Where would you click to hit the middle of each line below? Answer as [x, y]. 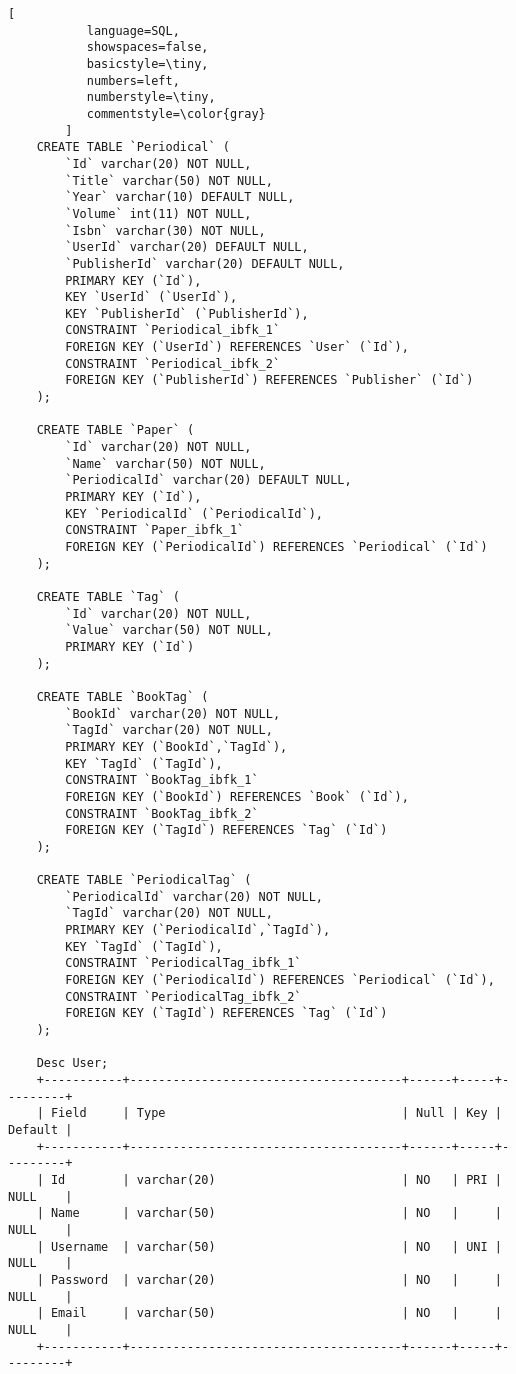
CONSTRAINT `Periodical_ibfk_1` [173, 330]
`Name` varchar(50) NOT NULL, [165, 463]
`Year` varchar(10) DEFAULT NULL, [180, 197]
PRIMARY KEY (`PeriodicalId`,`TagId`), [198, 930]
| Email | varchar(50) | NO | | [269, 1313]
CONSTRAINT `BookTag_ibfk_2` [162, 813]
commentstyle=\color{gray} [176, 113]
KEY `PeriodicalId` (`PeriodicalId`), [194, 513]
